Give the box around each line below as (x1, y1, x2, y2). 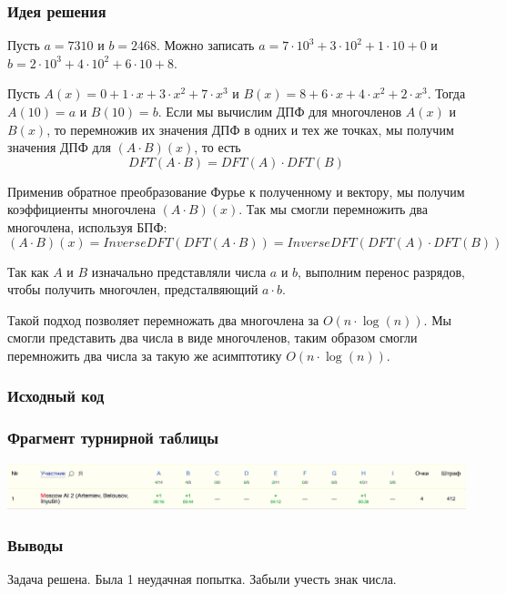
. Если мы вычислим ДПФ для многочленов (157, 102, 402, 120)
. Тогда (427, 84, 466, 103)
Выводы (7, 533, 64, 556)
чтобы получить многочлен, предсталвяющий (7, 280, 258, 299)
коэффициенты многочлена (7, 200, 156, 219)
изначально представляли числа (91, 261, 267, 281)
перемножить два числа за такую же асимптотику (7, 345, 282, 364)
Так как (7, 261, 49, 281)
